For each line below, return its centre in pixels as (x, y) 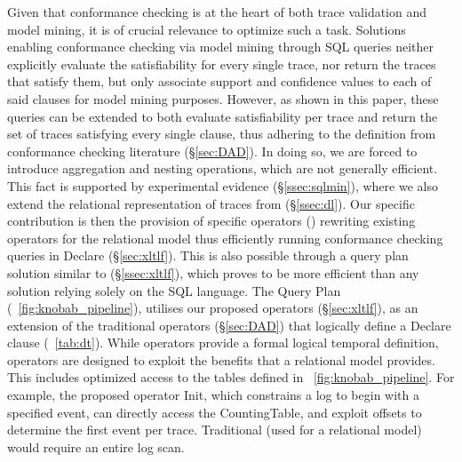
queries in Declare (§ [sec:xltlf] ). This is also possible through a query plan (208, 255)
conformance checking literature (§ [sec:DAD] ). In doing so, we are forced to (212, 151)
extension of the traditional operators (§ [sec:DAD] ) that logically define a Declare (229, 325)
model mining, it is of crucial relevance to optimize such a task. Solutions (207, 29)
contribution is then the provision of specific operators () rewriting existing (211, 221)
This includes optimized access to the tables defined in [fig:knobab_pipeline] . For (231, 377)
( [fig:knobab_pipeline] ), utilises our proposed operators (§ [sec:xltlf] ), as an (213, 308)
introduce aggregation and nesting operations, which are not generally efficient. (223, 168)
